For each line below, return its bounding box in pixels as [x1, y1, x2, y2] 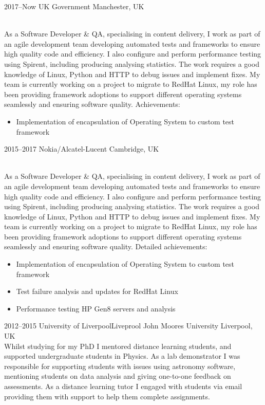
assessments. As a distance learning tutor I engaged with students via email [4, 381, 242, 391]
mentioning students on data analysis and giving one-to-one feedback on [4, 371, 231, 381]
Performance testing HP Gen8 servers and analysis [16, 303, 176, 314]
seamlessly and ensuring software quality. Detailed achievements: [4, 241, 207, 252]
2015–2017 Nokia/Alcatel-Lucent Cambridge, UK [4, 143, 159, 154]
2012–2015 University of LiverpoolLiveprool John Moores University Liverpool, [4, 320, 253, 331]
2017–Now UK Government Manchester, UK [4, 1, 144, 11]
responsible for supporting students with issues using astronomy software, [4, 360, 236, 371]
